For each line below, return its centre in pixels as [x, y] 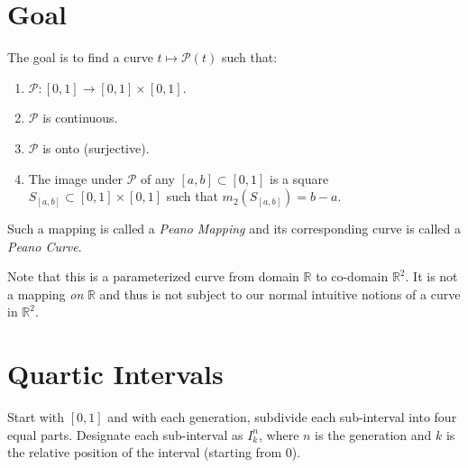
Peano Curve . [45, 246]
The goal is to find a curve [80, 57]
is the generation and [373, 434]
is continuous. [80, 118]
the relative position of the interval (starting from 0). [154, 452]
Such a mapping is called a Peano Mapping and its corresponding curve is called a [234, 229]
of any [158, 178]
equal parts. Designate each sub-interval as [125, 434]
